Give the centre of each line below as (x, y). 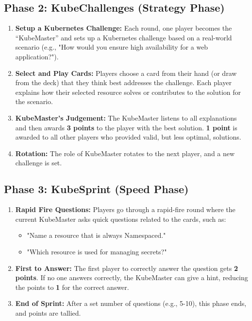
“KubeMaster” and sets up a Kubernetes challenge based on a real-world (124, 37)
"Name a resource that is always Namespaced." (96, 235)
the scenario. (34, 101)
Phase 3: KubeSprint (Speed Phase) (96, 189)
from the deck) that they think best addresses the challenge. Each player (123, 82)
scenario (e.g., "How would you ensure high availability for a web (112, 47)
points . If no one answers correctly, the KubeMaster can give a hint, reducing (132, 277)
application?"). (37, 56)
